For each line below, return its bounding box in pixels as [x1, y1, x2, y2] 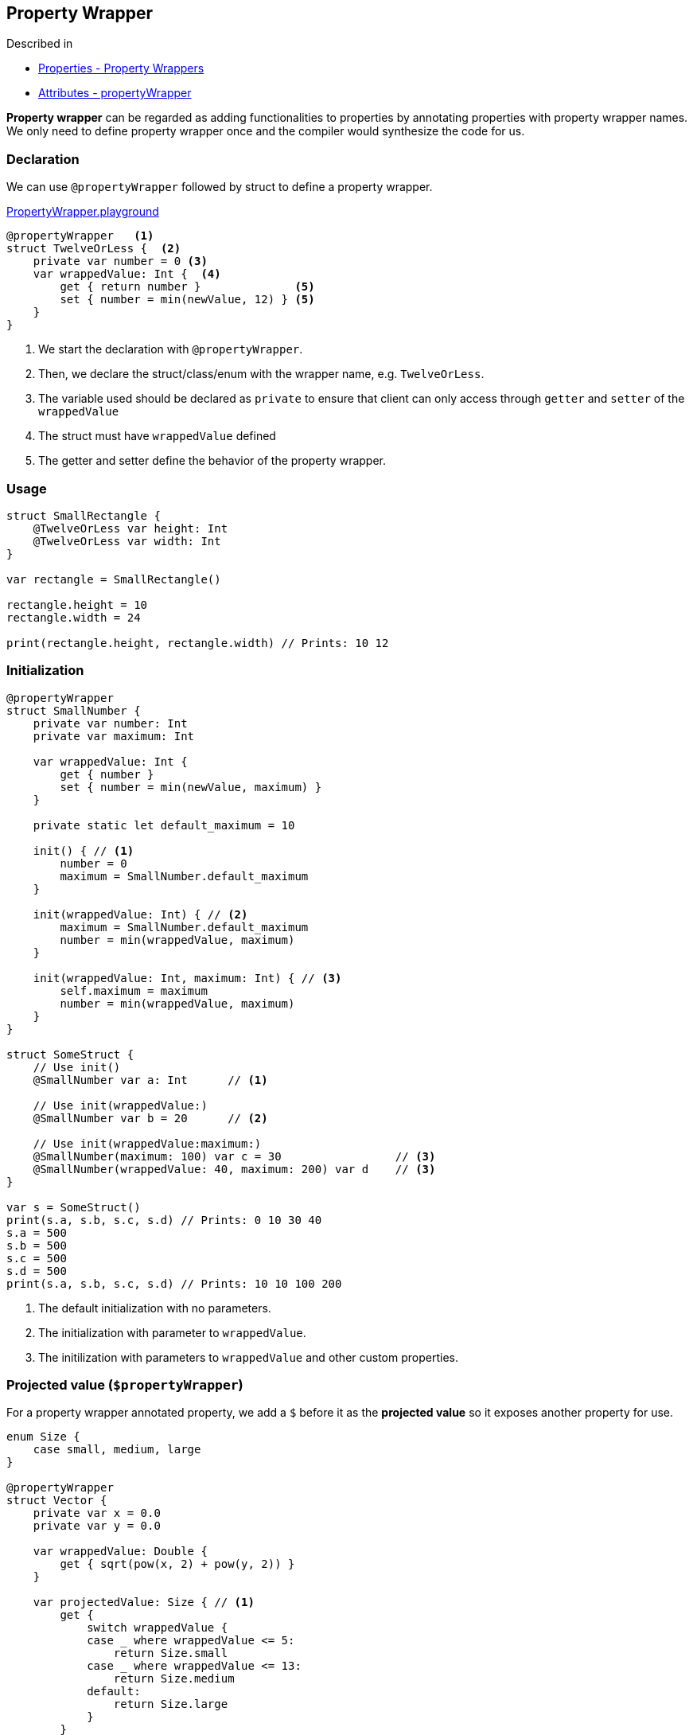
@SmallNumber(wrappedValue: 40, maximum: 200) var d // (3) [33, 1162, 436, 1176]
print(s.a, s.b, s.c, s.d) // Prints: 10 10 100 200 [6, 1277, 342, 1290]
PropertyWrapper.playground [6, 205, 159, 219]
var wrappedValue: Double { [33, 1545, 208, 1558]
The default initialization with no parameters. [38, 1300, 271, 1315]
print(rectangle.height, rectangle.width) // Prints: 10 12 [6, 636, 389, 649]
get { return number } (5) [60, 280, 315, 294]
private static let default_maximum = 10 [33, 818, 295, 832]
